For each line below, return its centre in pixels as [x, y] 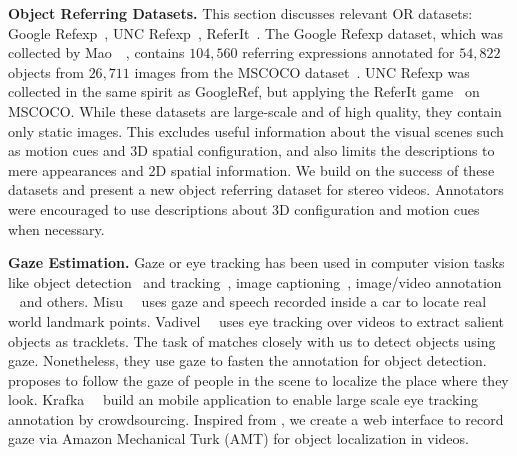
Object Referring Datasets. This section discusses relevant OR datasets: [240, 13]
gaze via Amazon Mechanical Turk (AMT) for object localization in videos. [238, 438]
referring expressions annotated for [348, 52]
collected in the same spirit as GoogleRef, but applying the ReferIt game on [244, 91]
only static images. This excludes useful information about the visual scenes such [256, 130]
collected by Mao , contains [96, 52]
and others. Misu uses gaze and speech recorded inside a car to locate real [253, 301]
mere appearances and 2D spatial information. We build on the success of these [251, 169]
